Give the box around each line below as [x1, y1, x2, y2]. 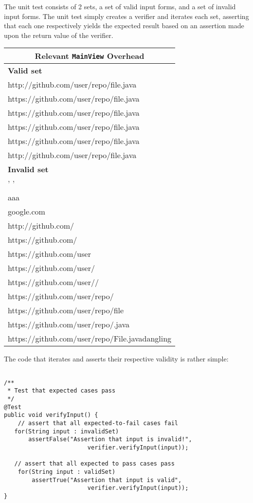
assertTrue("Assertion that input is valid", [32, 476, 182, 484]
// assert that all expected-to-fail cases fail [18, 419, 178, 427]
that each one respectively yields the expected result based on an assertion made [4, 20, 244, 31]
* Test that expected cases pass [7, 387, 116, 395]
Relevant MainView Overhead [35, 50, 145, 62]
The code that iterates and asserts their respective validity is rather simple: [4, 354, 229, 364]
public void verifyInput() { [4, 412, 98, 419]
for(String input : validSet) [18, 468, 116, 475]
